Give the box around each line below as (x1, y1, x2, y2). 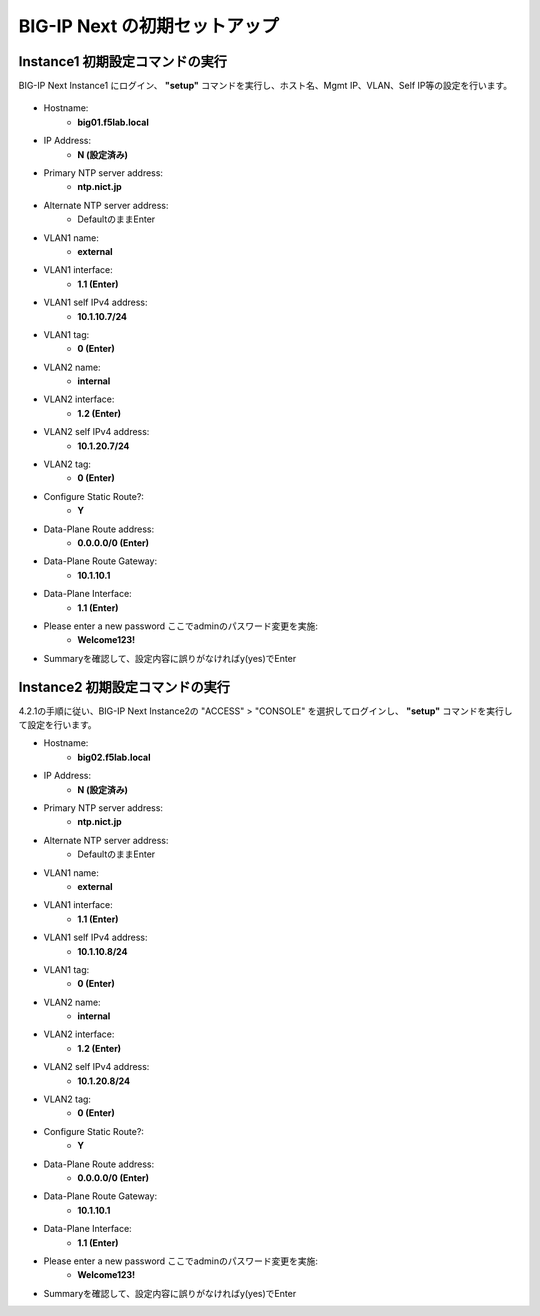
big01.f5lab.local (77, 116, 149, 128)
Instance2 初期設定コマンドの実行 (18, 678, 230, 695)
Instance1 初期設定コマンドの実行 (18, 53, 227, 70)
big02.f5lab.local (77, 751, 151, 763)
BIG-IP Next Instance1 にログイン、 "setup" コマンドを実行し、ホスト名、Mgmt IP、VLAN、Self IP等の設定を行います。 (18, 80, 513, 92)
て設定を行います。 (18, 719, 97, 731)
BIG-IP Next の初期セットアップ (18, 15, 280, 37)
